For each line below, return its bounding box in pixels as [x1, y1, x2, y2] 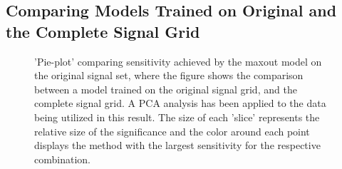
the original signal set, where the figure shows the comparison [34, 68, 304, 83]
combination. [34, 151, 90, 166]
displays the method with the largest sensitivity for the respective [34, 138, 321, 153]
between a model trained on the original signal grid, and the [34, 81, 297, 96]
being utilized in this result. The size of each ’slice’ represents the [34, 109, 320, 124]
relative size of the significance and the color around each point [34, 123, 310, 138]
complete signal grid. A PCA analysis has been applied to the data [34, 96, 326, 111]
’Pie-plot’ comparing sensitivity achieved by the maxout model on [34, 53, 322, 68]
